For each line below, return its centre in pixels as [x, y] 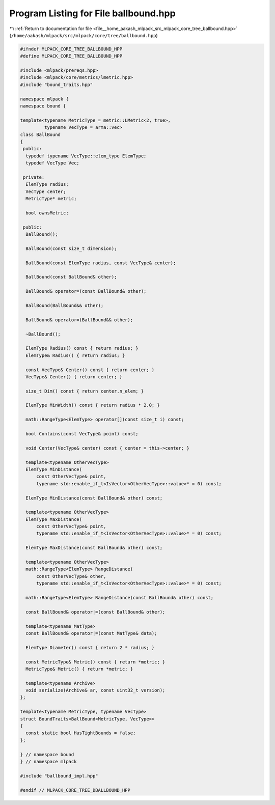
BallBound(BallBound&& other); [65, 305]
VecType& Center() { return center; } [74, 377]
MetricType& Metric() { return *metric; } [79, 669]
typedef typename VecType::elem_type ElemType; [86, 156]
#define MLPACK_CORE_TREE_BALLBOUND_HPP [71, 56]
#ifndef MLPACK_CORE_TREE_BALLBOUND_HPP [71, 49]
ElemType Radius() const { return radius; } [82, 348]
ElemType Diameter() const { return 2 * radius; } [90, 647]
